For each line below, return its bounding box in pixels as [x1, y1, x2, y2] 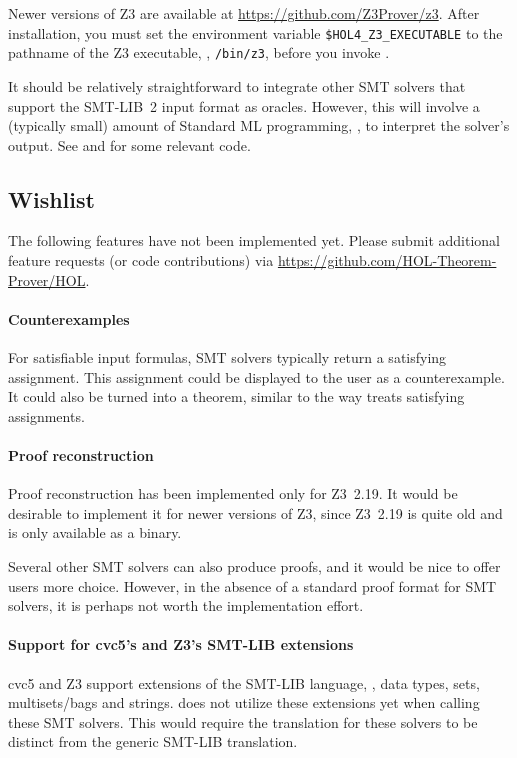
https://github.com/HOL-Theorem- [277, 250, 497, 271]
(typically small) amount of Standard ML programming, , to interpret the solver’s [8, 115, 510, 136]
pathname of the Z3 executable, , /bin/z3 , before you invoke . [8, 42, 390, 63]
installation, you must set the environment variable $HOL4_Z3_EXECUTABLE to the [8, 22, 503, 43]
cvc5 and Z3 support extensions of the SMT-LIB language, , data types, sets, [8, 672, 480, 693]
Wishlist [8, 183, 95, 214]
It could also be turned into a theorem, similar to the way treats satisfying [8, 386, 465, 407]
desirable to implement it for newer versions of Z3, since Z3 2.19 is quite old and [8, 502, 503, 523]
